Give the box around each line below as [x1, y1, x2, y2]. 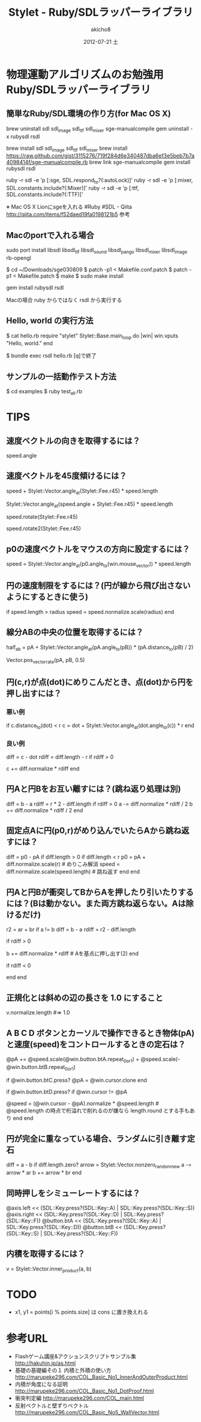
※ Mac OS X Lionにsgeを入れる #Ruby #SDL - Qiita [6, 203, 132, 210]
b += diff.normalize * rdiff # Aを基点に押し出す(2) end [6, 950, 139, 957]
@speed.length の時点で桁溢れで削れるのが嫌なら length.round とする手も [6, 1107, 190, 1114]
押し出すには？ [6, 688, 62, 698]
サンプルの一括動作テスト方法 [6, 371, 117, 382]
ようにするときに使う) [6, 592, 89, 602]
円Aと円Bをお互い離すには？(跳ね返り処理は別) [6, 784, 181, 794]
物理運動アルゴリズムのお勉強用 [6, 67, 164, 81]
